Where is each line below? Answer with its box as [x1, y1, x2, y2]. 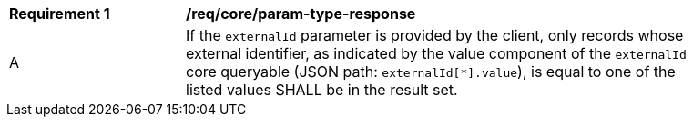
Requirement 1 [9, 5, 110, 23]
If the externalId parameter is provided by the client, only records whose [186, 26, 684, 44]
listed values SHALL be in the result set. [186, 81, 458, 99]
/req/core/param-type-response [186, 5, 416, 23]
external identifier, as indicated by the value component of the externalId [186, 44, 687, 62]
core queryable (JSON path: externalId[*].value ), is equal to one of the [186, 62, 676, 81]
